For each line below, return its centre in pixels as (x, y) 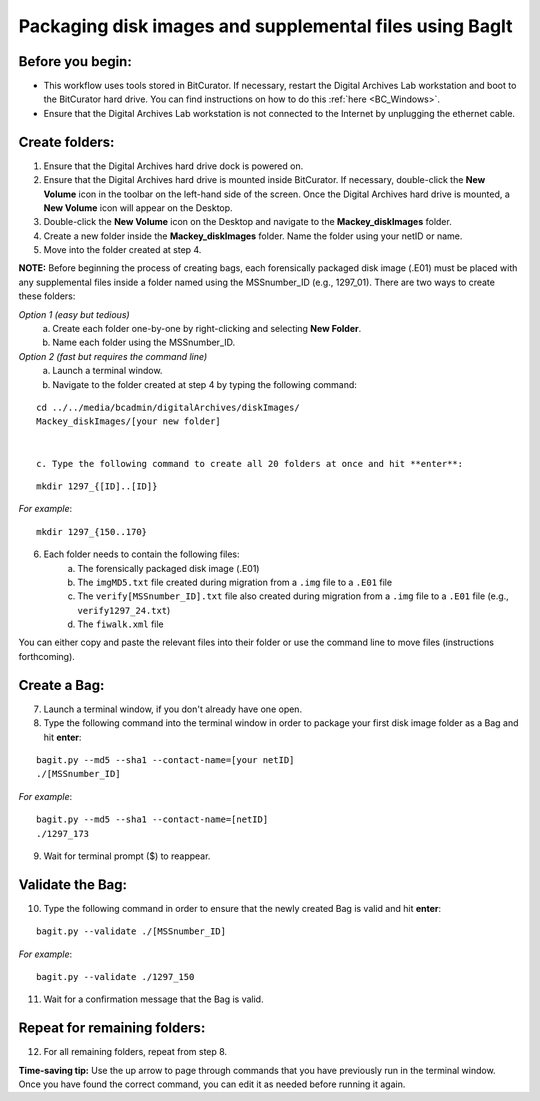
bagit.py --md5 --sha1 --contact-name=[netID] (152, 819)
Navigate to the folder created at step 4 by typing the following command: (204, 384)
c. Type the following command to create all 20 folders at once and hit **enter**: (250, 463)
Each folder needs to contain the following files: (141, 554)
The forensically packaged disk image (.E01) (168, 568)
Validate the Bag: (73, 884)
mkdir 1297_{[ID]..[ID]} (97, 486)
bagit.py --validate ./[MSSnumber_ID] (131, 931)
